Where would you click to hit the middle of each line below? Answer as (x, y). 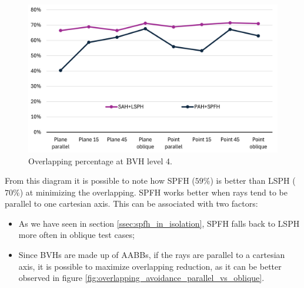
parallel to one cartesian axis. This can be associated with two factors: (131, 203)
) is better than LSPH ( (253, 181)
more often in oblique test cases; (76, 235)
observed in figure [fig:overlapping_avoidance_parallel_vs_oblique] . (141, 278)
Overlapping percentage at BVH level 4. (100, 160)
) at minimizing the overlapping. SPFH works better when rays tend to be (153, 192)
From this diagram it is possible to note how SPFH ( (100, 181)
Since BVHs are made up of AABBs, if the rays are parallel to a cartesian (152, 255)
